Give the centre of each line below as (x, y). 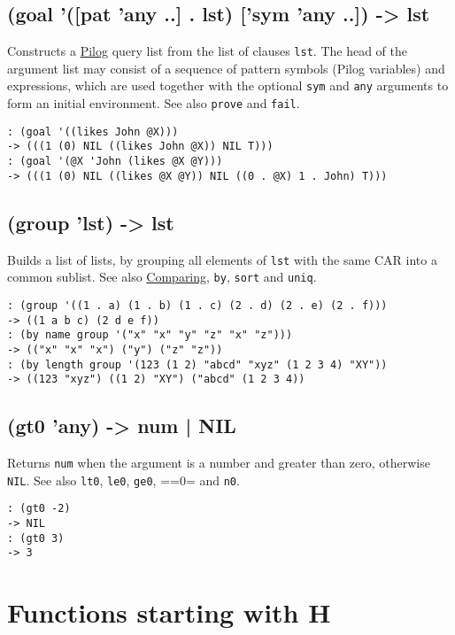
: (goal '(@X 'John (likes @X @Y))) (115, 162)
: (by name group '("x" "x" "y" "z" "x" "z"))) (150, 335)
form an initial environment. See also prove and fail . (154, 103)
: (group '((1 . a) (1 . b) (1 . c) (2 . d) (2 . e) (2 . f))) (197, 305)
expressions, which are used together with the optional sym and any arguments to (228, 85)
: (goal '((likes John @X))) (93, 132)
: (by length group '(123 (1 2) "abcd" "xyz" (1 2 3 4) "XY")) (197, 364)
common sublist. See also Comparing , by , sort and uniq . (162, 277)
